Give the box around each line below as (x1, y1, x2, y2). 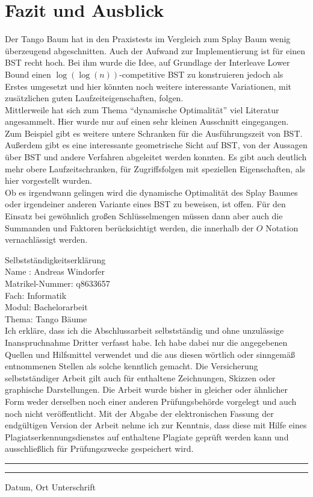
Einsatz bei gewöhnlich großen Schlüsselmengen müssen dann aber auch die (5, 210, 283, 222)
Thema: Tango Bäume (5, 312, 87, 325)
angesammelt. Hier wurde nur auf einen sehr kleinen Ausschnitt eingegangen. (5, 115, 289, 128)
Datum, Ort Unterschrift (5, 480, 96, 493)
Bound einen (5, 67, 51, 80)
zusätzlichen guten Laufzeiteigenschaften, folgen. (5, 92, 184, 104)
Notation (265, 221, 299, 234)
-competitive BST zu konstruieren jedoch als (119, 67, 284, 80)
